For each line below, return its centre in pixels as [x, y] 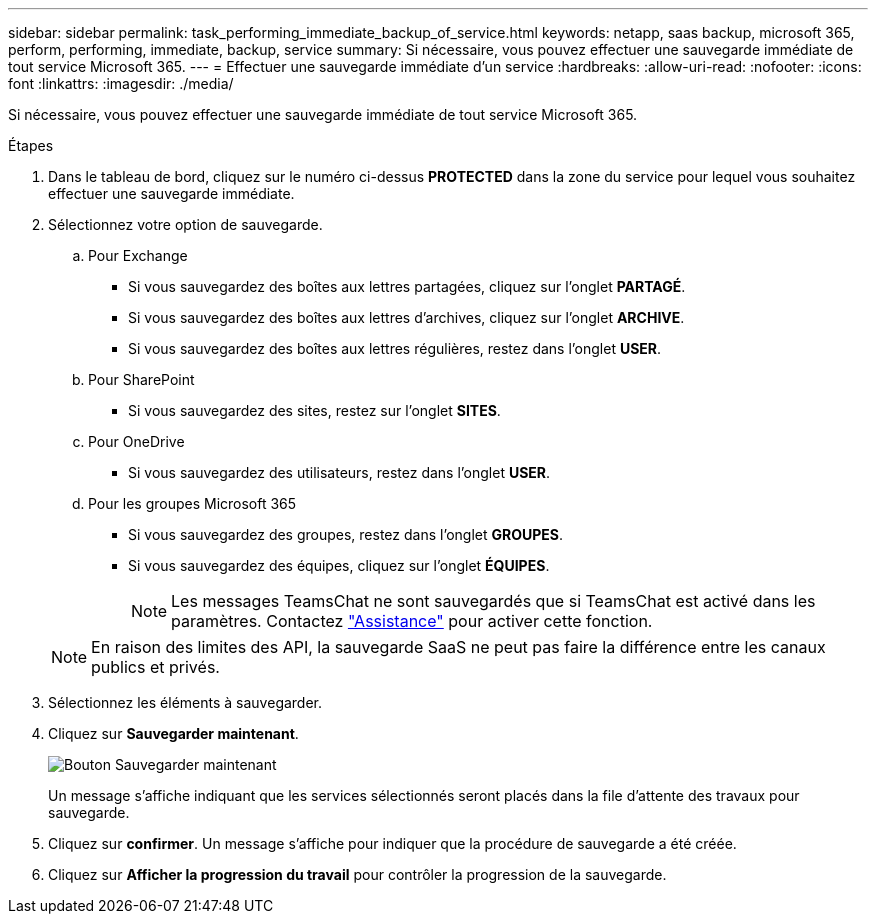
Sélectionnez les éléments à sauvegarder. [185, 702]
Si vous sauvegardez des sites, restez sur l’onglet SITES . [314, 410]
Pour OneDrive [136, 441]
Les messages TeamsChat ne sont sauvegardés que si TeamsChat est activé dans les [493, 601]
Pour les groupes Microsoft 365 [192, 503]
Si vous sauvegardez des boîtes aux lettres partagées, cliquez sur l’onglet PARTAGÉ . [407, 286]
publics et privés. [155, 667]
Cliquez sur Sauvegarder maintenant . [173, 733]
